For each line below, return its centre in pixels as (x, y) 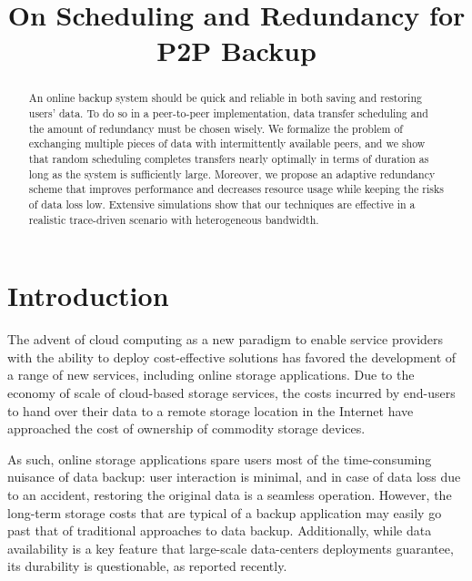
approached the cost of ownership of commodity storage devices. (186, 428)
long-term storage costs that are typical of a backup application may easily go (225, 512)
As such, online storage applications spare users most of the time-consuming (220, 459)
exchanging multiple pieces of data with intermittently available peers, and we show (227, 143)
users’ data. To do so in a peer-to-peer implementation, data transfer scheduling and (228, 113)
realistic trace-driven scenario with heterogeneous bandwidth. (174, 219)
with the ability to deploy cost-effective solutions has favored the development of (232, 357)
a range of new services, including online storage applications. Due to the (211, 375)
